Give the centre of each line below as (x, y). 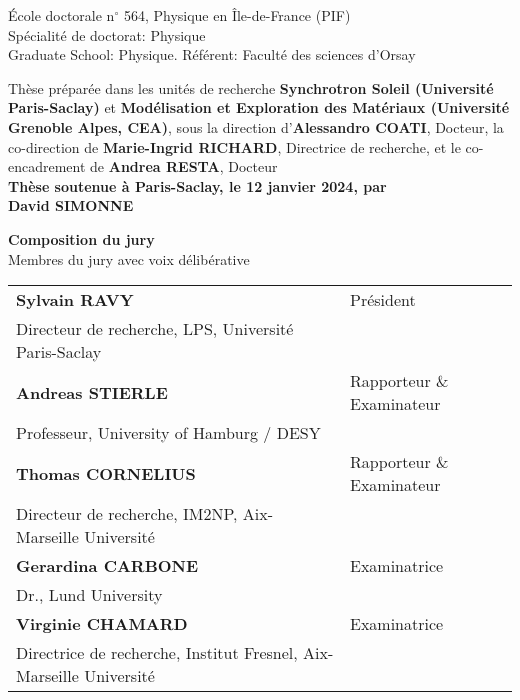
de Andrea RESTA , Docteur (184, 166)
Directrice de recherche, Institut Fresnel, (157, 653)
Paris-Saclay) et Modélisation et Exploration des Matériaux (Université (259, 107)
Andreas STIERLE (92, 392)
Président (382, 300)
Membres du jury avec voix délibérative (129, 258)
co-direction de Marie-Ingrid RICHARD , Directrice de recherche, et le (234, 146)
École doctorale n (61, 15)
